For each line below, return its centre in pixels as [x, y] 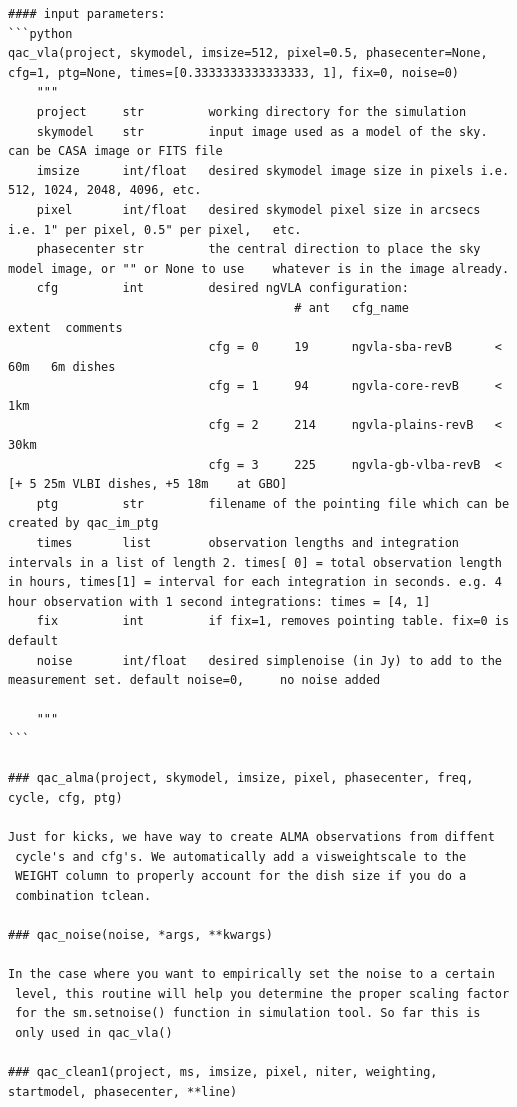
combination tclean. [83, 895]
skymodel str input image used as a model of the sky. [262, 131]
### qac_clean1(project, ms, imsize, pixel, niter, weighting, [223, 1072]
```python [40, 33]
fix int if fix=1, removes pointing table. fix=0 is [273, 621]
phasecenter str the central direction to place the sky [258, 249]
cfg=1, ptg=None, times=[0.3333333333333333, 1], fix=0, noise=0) [234, 72]
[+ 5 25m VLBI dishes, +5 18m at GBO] [148, 484]
